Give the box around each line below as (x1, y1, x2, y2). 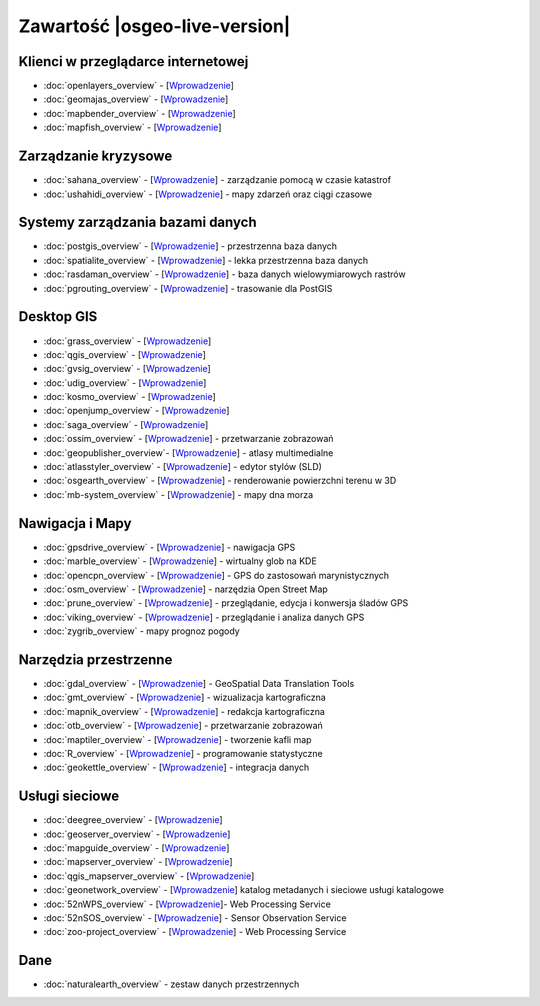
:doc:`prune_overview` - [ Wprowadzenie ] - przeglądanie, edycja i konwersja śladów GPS (43, 597, 409, 609)
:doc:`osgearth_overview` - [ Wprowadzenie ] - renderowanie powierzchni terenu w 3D (43, 475, 397, 487)
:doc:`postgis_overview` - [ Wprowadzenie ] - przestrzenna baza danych (43, 240, 338, 252)
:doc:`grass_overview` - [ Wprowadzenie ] (43, 335, 212, 347)
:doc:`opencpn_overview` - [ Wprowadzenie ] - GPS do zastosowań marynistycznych (43, 569, 390, 581)
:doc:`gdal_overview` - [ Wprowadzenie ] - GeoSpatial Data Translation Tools (43, 677, 355, 689)
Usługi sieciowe (18, 788, 120, 805)
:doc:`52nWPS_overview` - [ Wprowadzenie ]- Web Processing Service (43, 898, 332, 910)
